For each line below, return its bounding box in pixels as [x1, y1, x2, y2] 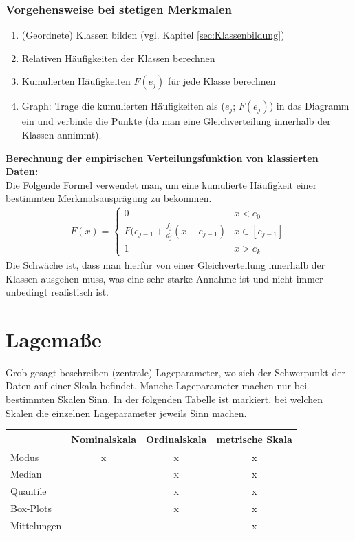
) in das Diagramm [269, 99, 349, 113]
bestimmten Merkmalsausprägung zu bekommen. [6, 191, 212, 205]
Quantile [10, 484, 47, 498]
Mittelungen [10, 518, 62, 532]
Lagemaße [6, 325, 102, 353]
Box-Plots [10, 501, 52, 516]
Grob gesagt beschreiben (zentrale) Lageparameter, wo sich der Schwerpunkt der [6, 365, 345, 379]
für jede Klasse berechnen [167, 74, 276, 88]
